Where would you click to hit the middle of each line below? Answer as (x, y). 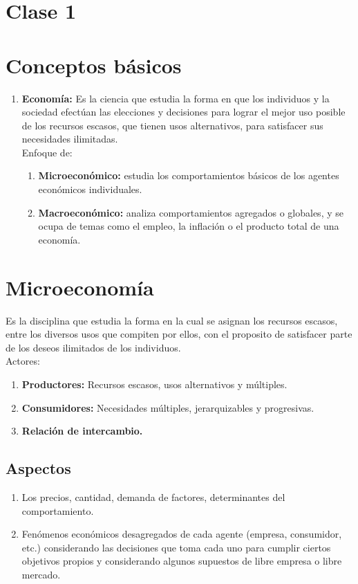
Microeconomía (80, 287)
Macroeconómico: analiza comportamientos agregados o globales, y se (191, 212)
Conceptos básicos (94, 65)
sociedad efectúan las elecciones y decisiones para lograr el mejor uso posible (183, 112)
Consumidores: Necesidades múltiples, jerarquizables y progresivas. (168, 407)
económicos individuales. (90, 189)
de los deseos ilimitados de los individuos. (93, 347)
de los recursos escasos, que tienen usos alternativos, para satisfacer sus (172, 125)
